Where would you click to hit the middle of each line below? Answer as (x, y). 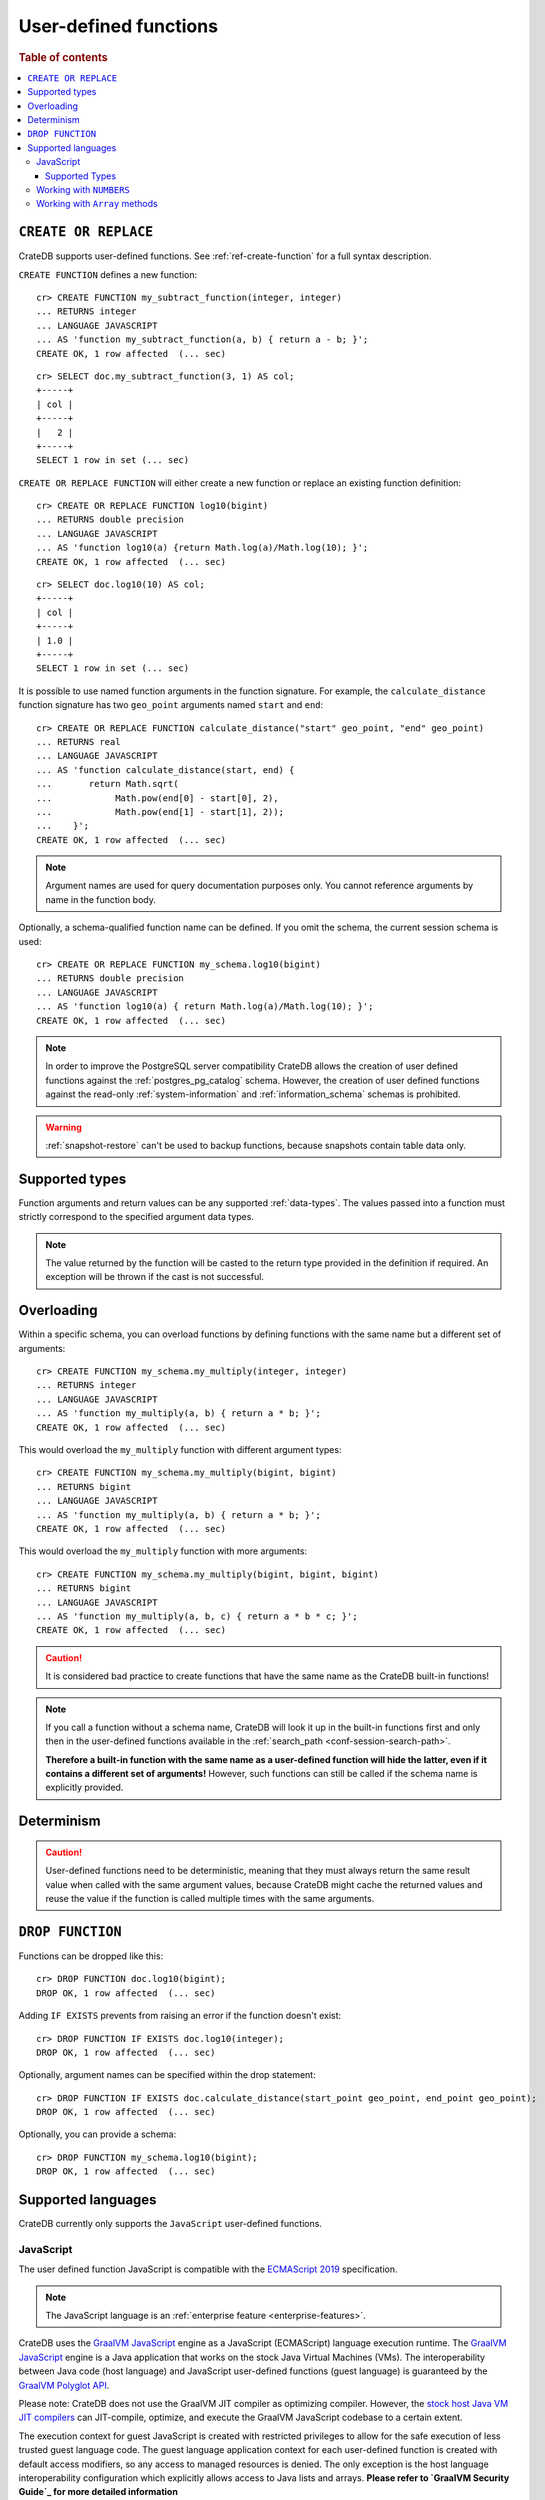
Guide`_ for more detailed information (98, 2492)
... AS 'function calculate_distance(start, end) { (165, 769)
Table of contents (63, 57)
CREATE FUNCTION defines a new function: (108, 274)
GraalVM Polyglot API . (64, 2385)
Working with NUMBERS (83, 189)
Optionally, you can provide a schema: (97, 2134)
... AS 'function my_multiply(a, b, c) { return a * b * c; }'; (197, 1616)
